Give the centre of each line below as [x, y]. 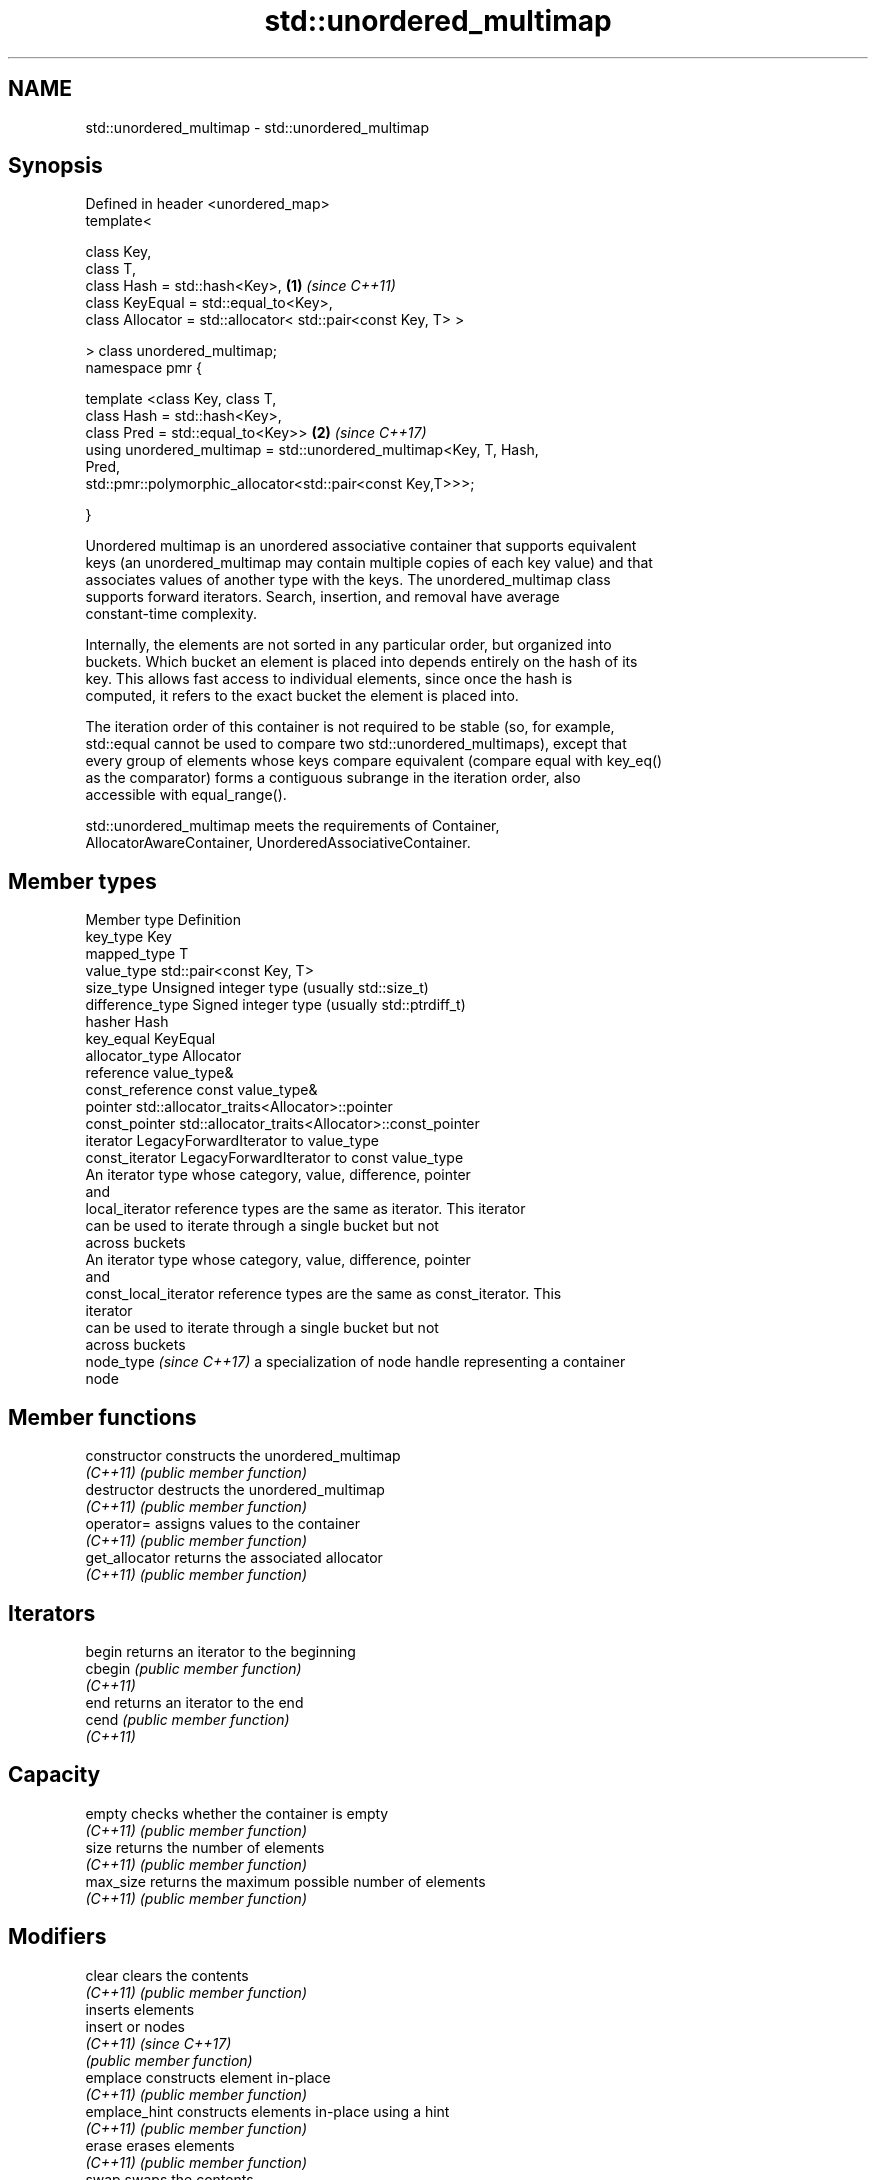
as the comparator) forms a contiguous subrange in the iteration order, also [333, 778]
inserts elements [140, 2009]
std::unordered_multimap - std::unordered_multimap [257, 127]
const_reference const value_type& [201, 1090]
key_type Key [128, 937]
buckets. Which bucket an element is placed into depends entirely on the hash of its [361, 662]
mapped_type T [137, 954]
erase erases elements [160, 2145]
